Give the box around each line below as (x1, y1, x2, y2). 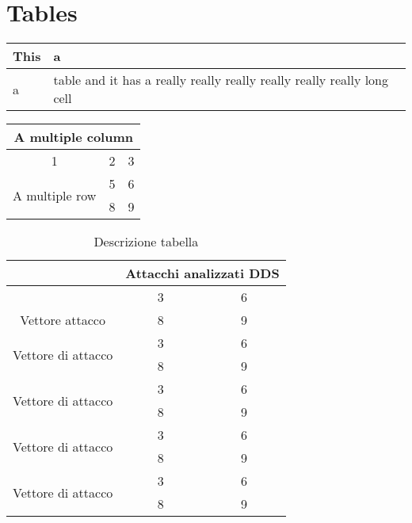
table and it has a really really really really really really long (53, 71, 389, 90)
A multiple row (13, 185, 97, 204)
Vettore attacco (20, 311, 105, 330)
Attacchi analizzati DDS (125, 264, 280, 283)
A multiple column (13, 128, 133, 147)
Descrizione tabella (93, 232, 199, 251)
